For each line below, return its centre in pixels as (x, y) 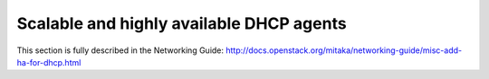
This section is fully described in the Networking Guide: (120, 50)
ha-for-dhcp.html (49, 62)
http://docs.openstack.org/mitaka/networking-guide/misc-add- (343, 50)
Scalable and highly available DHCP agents (182, 23)
